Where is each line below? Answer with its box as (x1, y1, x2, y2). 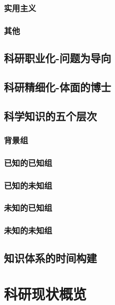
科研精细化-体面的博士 (4, 79, 112, 94)
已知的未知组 (4, 179, 53, 191)
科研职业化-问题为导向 (4, 50, 112, 66)
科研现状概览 (4, 284, 87, 304)
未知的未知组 (4, 224, 53, 237)
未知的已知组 (4, 202, 53, 214)
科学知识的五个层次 (4, 108, 97, 123)
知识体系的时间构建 (4, 250, 97, 265)
